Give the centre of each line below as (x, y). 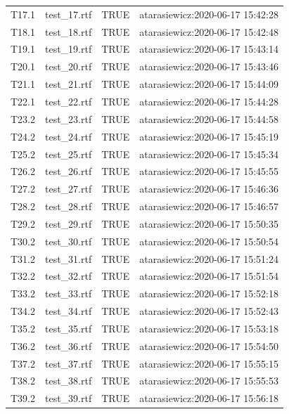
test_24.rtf (69, 136)
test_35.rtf (69, 328)
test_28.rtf (69, 206)
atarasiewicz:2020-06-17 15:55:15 (209, 363)
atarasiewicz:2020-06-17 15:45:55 (209, 171)
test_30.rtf (69, 241)
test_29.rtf (69, 223)
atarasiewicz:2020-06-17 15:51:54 (209, 276)
